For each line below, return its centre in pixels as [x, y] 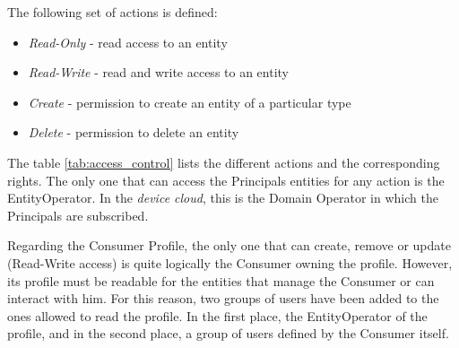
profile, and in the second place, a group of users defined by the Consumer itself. [228, 333]
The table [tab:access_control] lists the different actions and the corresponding [224, 162]
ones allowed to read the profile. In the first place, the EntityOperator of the [217, 315]
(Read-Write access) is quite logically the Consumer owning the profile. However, [230, 262]
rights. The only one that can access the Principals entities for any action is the [226, 180]
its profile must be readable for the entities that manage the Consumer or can [221, 280]
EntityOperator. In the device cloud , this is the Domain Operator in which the [223, 198]
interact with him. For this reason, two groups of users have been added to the [223, 298]
